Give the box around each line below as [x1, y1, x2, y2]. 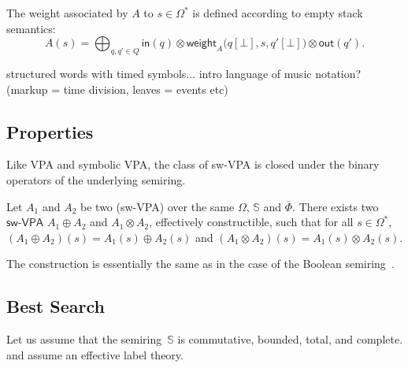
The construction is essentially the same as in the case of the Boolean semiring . [6, 255, 395, 272]
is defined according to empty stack [192, 5, 363, 20]
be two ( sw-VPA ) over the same [80, 198, 235, 214]
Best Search [6, 294, 105, 318]
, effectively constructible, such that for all [149, 214, 354, 230]
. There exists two [292, 198, 379, 214]
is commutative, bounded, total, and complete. [177, 331, 403, 348]
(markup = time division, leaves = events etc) [6, 80, 228, 97]
